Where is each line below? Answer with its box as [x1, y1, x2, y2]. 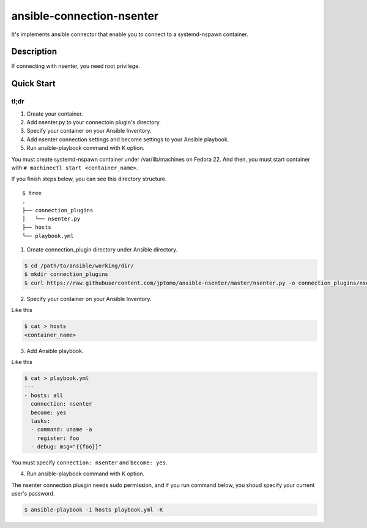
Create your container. [26, 110, 83, 117]
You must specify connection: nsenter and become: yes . [11, 459, 168, 466]
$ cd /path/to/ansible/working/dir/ [24, 262, 135, 269]
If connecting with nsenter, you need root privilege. [11, 62, 141, 70]
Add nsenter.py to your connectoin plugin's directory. [26, 119, 161, 125]
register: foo [37, 434, 80, 442]
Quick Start [11, 78, 56, 89]
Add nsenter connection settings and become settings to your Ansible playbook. [26, 135, 229, 143]
